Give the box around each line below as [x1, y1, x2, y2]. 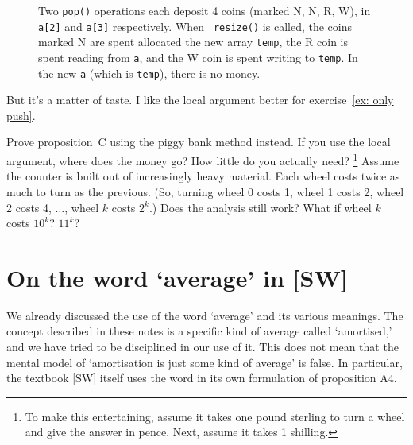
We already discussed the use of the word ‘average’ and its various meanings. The [6, 307, 403, 323]
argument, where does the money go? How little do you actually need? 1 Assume [6, 150, 399, 168]
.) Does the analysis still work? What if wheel [149, 199, 372, 215]
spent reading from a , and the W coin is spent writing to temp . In [38, 48, 358, 65]
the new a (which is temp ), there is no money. [38, 64, 261, 81]
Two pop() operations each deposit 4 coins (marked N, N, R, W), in [38, 2, 371, 18]
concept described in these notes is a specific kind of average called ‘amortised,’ [6, 323, 392, 339]
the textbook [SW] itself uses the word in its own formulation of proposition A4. [6, 370, 397, 386]
